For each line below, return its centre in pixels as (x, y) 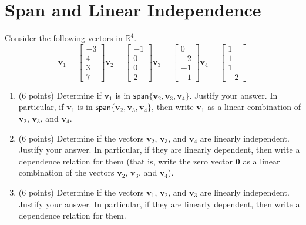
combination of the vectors (66, 172)
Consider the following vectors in (64, 38)
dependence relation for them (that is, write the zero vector (126, 161)
